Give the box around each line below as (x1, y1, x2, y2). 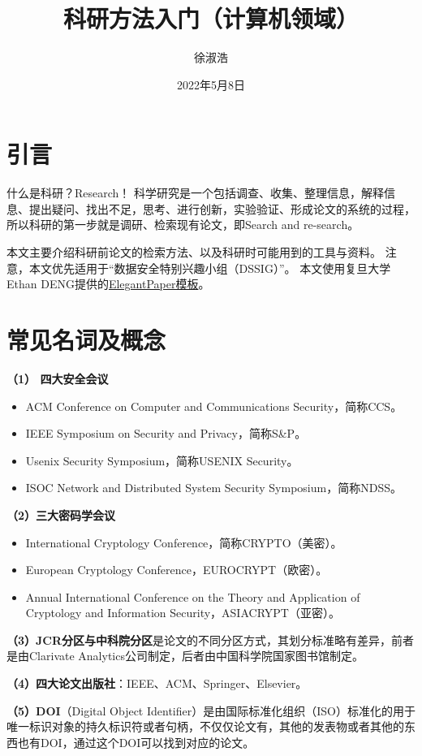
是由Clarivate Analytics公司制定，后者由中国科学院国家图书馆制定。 (6, 647, 364, 664)
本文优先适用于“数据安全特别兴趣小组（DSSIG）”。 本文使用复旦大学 (28, 259, 391, 276)
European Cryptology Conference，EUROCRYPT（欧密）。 (25, 561, 328, 578)
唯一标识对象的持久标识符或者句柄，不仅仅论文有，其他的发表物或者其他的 (6, 718, 404, 735)
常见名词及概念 (6, 323, 166, 356)
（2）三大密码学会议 (6, 506, 116, 523)
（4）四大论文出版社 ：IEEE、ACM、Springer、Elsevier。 (6, 675, 308, 692)
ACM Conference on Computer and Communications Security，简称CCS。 (25, 397, 403, 414)
